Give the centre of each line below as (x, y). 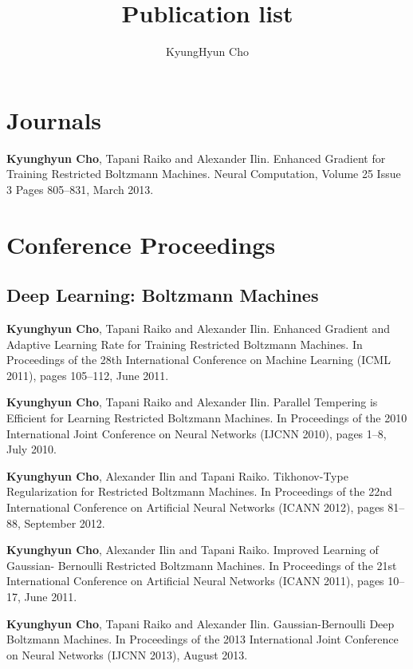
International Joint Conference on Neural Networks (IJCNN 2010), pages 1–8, (197, 433)
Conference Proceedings (141, 244)
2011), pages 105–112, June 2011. (88, 375)
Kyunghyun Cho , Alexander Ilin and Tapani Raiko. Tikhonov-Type (177, 475)
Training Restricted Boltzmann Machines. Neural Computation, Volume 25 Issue (204, 174)
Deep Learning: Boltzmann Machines (163, 295)
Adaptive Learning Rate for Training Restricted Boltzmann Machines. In (185, 344)
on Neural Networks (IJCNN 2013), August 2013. (127, 654)
